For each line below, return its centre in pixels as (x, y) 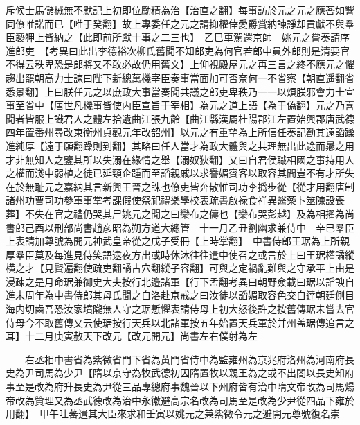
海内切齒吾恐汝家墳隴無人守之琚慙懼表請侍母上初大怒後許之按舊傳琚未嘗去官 (180, 309)
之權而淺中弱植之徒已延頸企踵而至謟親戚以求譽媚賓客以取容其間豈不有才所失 (180, 173)
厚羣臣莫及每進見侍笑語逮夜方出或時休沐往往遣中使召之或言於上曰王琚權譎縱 (180, 254)
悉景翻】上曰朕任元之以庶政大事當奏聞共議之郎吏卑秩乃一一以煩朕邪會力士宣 (180, 91)
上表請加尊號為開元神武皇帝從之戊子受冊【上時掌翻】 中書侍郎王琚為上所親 (178, 241)
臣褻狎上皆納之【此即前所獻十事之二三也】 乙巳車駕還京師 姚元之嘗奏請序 (178, 37)
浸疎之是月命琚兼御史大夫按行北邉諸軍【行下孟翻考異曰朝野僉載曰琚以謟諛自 (180, 281)
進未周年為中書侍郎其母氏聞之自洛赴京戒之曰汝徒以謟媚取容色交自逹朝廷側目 (180, 295)
